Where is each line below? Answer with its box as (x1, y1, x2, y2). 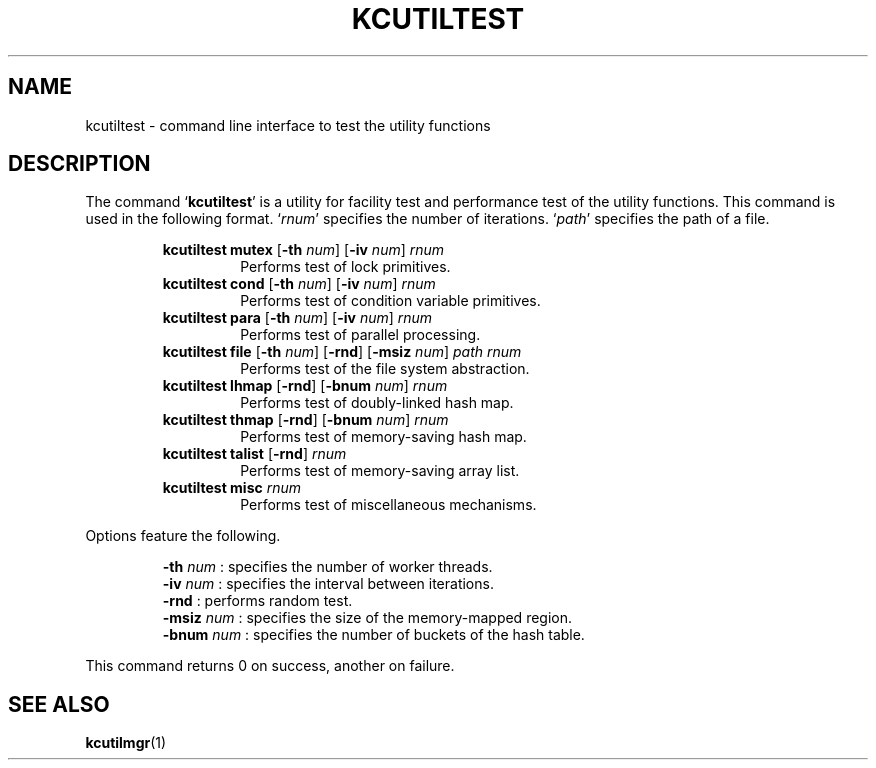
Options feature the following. (85, 527, 281, 545)
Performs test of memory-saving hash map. (240, 428, 527, 446)
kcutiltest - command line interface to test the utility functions (85, 116, 491, 134)
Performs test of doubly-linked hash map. (240, 394, 514, 412)
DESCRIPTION (8, 151, 151, 177)
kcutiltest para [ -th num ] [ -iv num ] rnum (162, 309, 433, 327)
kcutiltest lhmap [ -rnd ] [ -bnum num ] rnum (162, 377, 448, 395)
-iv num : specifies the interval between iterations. (162, 575, 494, 593)
